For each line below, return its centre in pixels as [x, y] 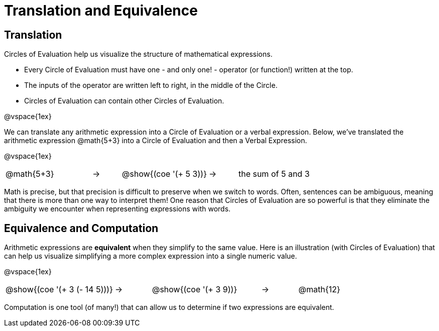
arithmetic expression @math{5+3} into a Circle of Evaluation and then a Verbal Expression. [156, 141]
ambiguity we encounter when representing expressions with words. [117, 209]
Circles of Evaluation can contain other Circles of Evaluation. [124, 101]
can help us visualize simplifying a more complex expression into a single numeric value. [151, 256]
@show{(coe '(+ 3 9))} [194, 290]
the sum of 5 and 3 [274, 174]
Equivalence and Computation [81, 228]
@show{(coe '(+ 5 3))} [164, 174]
